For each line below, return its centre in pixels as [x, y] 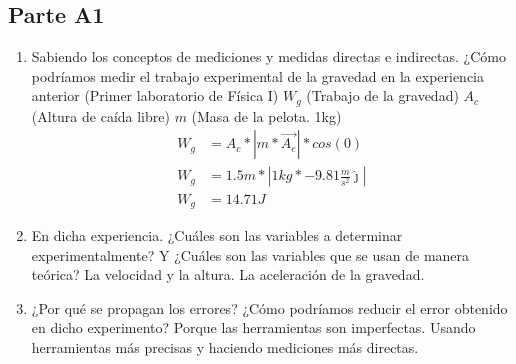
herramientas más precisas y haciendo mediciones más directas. [225, 346]
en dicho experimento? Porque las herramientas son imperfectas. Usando [253, 327]
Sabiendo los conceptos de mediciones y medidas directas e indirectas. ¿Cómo [268, 56]
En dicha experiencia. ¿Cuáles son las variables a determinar [217, 234]
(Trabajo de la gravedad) [382, 95]
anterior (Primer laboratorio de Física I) [155, 95]
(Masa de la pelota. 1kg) [266, 115]
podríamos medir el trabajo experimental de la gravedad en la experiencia [258, 75]
